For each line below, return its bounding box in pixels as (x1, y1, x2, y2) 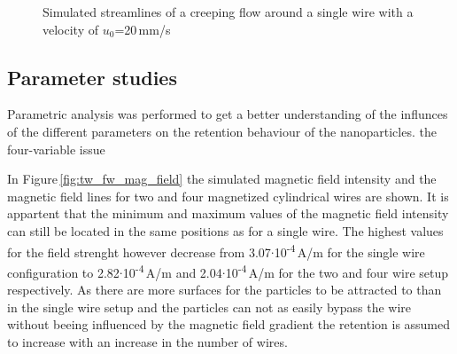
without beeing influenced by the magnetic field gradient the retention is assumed (7, 315, 451, 334)
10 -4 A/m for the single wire (274, 240, 425, 261)
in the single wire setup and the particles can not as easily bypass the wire (7, 297, 412, 316)
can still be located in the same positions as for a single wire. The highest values (7, 221, 444, 240)
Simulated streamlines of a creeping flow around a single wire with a (43, 3, 414, 20)
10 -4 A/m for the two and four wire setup (225, 260, 449, 281)
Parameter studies (7, 63, 177, 90)
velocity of (43, 20, 98, 38)
